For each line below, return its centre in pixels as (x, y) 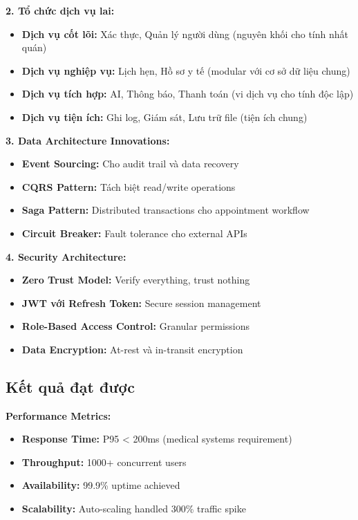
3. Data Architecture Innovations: (88, 140)
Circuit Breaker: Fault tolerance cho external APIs (134, 233)
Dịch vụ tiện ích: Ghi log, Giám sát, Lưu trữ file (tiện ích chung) (164, 117)
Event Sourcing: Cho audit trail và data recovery (130, 164)
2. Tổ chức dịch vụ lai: (60, 10)
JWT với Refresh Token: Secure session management (141, 303)
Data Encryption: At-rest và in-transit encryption (132, 349)
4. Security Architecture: (66, 256)
